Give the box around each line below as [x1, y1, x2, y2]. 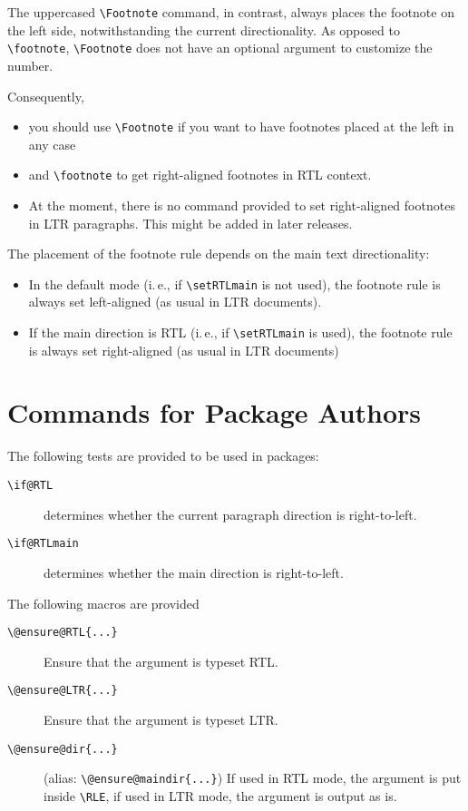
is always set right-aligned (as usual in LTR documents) [28, 340, 339, 359]
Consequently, [7, 86, 84, 105]
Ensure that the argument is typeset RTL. [44, 651, 278, 670]
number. [7, 55, 54, 74]
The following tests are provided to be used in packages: [7, 446, 319, 465]
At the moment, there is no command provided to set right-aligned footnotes [28, 196, 455, 214]
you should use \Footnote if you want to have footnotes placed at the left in [28, 117, 454, 136]
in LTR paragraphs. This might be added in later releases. [28, 213, 353, 232]
